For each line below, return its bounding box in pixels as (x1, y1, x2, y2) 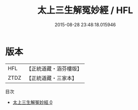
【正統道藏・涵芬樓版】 (26, 65, 83, 72)
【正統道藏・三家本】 (26, 74, 78, 81)
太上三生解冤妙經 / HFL (37, 5, 133, 16)
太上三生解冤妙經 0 (12, 99, 53, 105)
